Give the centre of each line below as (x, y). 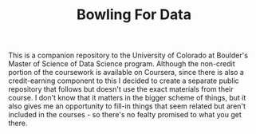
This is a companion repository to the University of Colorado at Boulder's (128, 55)
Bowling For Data (134, 15)
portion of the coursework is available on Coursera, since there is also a (126, 73)
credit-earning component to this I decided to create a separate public (124, 81)
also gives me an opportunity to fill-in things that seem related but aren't (127, 106)
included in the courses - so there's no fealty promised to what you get (125, 115)
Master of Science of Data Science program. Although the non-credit (122, 64)
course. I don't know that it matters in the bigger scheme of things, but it (127, 98)
